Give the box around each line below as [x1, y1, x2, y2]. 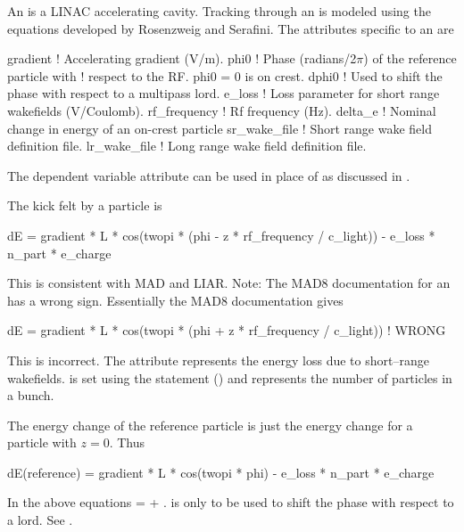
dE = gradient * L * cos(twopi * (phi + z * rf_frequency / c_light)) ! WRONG [7, 321, 446, 340]
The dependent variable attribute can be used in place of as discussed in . [7, 166, 410, 184]
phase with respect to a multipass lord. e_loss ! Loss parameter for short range [7, 84, 440, 102]
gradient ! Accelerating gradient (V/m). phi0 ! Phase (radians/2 [7, 49, 357, 68]
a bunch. [7, 386, 54, 405]
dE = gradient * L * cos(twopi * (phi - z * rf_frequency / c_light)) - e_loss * [7, 225, 435, 244]
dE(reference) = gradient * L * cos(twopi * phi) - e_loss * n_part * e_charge [7, 462, 435, 481]
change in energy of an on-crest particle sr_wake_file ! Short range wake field [7, 119, 432, 137]
